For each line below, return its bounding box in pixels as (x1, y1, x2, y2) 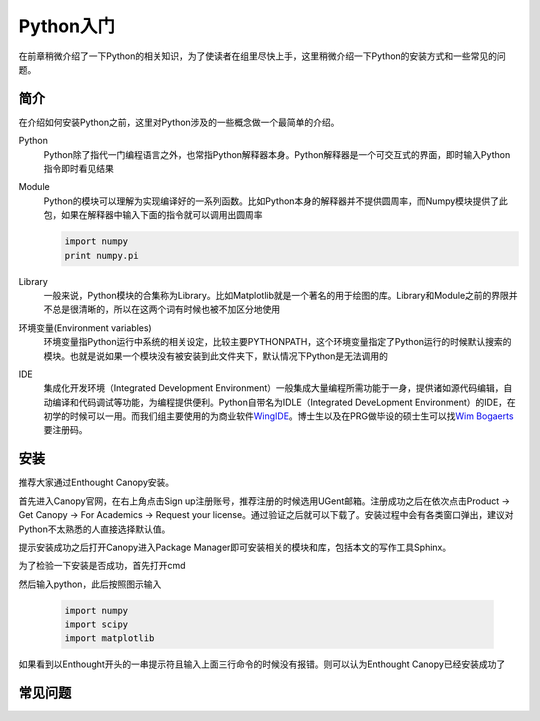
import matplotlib (64, 633, 155, 644)
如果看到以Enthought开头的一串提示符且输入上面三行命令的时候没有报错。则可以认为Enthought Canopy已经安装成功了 (18, 658, 506, 670)
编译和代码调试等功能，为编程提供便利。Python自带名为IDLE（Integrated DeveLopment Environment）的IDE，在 (51, 396, 517, 408)
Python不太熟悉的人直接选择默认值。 (18, 523, 171, 535)
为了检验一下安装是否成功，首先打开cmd (18, 560, 186, 572)
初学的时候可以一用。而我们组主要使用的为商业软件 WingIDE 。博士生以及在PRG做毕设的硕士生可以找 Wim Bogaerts (43, 410, 514, 422)
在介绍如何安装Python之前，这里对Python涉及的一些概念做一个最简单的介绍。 (18, 116, 340, 128)
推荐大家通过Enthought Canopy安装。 (18, 476, 175, 489)
